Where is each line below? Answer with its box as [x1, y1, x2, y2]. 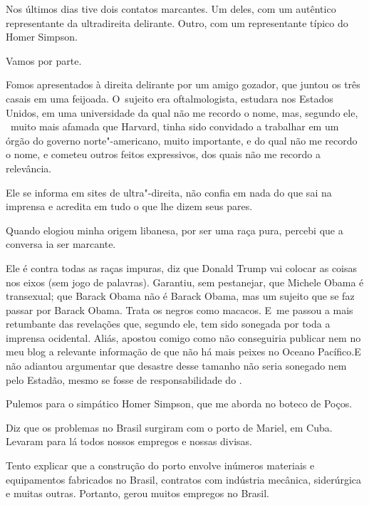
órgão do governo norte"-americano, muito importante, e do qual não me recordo [6, 132, 358, 147]
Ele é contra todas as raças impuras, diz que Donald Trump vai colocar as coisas [6, 260, 358, 275]
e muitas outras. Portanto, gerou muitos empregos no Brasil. [6, 486, 270, 501]
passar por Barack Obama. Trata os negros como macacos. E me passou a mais [6, 302, 353, 317]
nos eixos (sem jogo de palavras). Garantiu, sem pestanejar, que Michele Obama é [6, 274, 364, 289]
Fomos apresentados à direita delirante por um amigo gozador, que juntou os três [6, 77, 360, 92]
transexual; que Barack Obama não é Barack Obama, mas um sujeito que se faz [6, 288, 355, 303]
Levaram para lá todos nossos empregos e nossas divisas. [6, 434, 252, 449]
